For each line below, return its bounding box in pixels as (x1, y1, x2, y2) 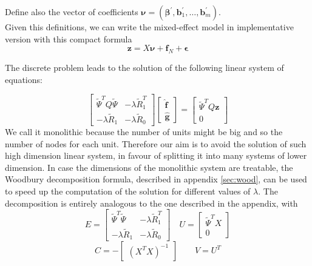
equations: (5, 73, 42, 85)
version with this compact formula (5, 32, 132, 45)
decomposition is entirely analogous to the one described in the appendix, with (5, 196, 298, 209)
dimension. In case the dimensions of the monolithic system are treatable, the (5, 161, 293, 173)
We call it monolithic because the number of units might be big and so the (5, 125, 283, 138)
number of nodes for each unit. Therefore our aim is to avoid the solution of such (5, 137, 307, 150)
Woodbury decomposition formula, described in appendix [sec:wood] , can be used (5, 173, 307, 185)
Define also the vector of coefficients (5, 5, 138, 18)
